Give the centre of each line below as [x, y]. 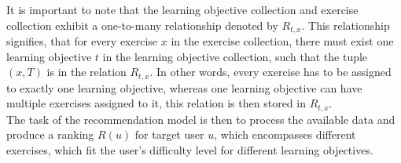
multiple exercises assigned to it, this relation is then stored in [156, 103]
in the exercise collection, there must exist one [282, 41]
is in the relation [86, 72]
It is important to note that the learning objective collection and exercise [182, 9]
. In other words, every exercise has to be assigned [270, 72]
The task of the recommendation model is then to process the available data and [201, 119]
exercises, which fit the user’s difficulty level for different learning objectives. [190, 149]
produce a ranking [50, 134]
